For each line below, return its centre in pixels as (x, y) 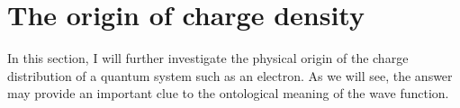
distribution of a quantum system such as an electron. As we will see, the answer (230, 75)
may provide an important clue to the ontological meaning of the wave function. (228, 93)
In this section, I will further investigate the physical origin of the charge (208, 58)
